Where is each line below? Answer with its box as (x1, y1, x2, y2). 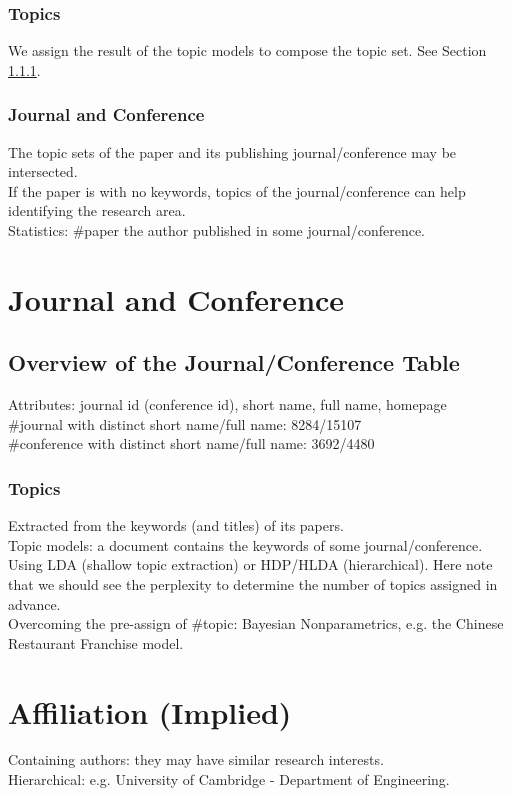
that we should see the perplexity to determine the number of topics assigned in (8, 573, 498, 594)
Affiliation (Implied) (8, 691, 292, 732)
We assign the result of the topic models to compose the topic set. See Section (8, 40, 487, 61)
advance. (8, 593, 61, 614)
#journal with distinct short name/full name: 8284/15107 (8, 413, 362, 434)
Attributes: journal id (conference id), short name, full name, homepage (8, 394, 447, 415)
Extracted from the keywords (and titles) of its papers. (8, 515, 344, 536)
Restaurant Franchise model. (8, 632, 184, 653)
